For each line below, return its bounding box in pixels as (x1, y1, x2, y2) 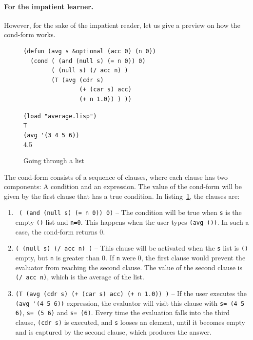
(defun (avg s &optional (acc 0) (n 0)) (23, 47, 156, 55)
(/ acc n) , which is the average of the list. (15, 272, 144, 282)
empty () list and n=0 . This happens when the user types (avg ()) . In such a (15, 217, 249, 227)
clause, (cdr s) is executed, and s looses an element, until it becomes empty (15, 317, 245, 327)
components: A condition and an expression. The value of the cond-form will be (4, 181, 242, 191)
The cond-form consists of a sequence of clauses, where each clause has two (4, 171, 228, 182)
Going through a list (23, 155, 84, 166)
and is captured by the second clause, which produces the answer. (15, 326, 212, 337)
